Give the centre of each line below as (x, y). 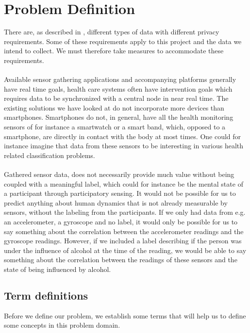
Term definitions (46, 295)
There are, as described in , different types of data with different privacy (112, 32)
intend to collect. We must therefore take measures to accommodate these (114, 51)
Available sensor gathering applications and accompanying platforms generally (120, 79)
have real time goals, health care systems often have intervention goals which (118, 88)
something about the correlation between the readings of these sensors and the (121, 260)
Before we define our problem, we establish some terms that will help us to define (125, 315)
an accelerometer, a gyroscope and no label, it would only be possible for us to (121, 222)
